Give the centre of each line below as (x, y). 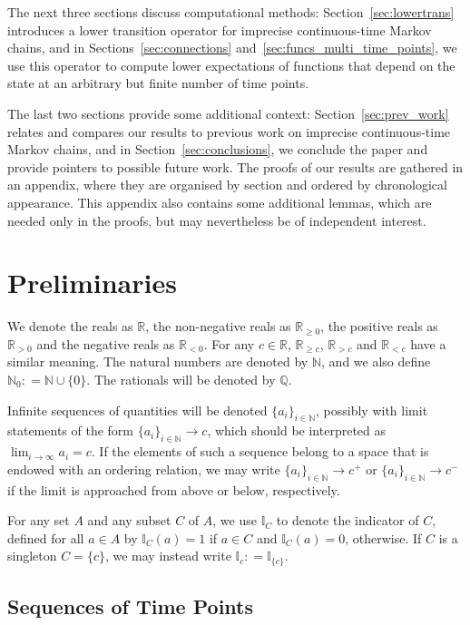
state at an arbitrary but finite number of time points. (158, 83)
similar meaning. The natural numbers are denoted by (158, 361)
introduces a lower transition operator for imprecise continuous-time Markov (220, 29)
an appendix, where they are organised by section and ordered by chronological (227, 185)
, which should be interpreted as (297, 430)
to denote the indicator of (348, 520)
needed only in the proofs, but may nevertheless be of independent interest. (217, 220)
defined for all (46, 537)
